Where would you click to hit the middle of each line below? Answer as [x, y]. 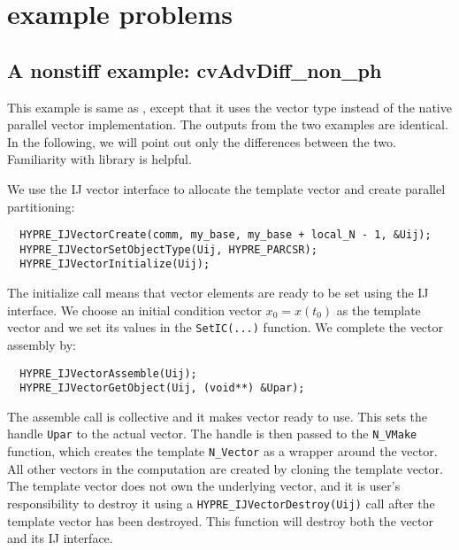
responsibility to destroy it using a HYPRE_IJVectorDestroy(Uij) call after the [221, 503]
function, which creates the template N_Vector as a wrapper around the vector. [222, 451]
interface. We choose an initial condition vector [134, 310]
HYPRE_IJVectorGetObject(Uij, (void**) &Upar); [162, 388]
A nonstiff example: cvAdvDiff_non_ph [195, 70]
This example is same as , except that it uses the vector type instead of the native [229, 107]
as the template [379, 310]
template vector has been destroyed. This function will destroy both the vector [220, 520]
